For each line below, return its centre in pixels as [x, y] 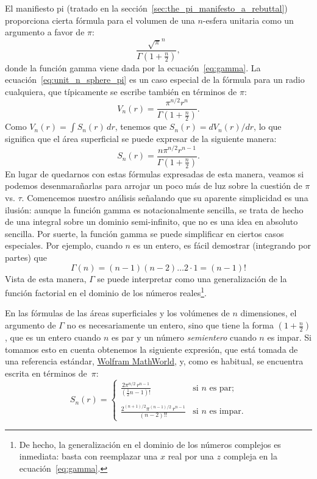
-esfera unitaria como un [248, 20]
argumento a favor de [45, 32]
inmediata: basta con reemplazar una [88, 456]
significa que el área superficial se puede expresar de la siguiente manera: [141, 139]
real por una [191, 456]
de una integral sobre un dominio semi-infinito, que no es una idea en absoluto [151, 222]
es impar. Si [289, 337]
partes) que [26, 257]
